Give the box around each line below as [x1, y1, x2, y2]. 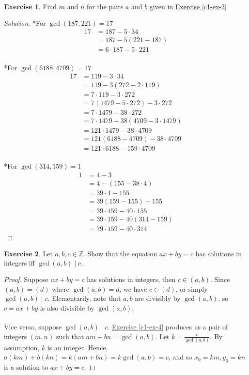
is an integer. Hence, [47, 342, 108, 352]
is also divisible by [40, 302, 94, 312]
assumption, [4, 342, 40, 352]
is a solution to [4, 362, 48, 372]
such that [56, 331, 84, 341]
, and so [169, 352, 192, 362]
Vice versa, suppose [4, 321, 62, 331]
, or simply [175, 283, 208, 294]
